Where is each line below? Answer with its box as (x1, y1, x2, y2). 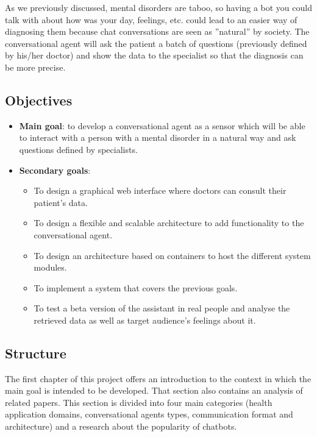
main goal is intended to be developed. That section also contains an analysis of (5, 384, 303, 397)
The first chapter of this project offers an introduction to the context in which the (5, 372, 312, 385)
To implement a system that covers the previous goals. (34, 281, 238, 294)
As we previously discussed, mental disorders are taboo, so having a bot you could (5, 1, 312, 13)
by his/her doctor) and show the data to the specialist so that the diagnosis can (5, 49, 304, 62)
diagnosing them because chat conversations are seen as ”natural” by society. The (5, 25, 310, 38)
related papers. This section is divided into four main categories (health (5, 396, 272, 408)
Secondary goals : (19, 163, 91, 176)
